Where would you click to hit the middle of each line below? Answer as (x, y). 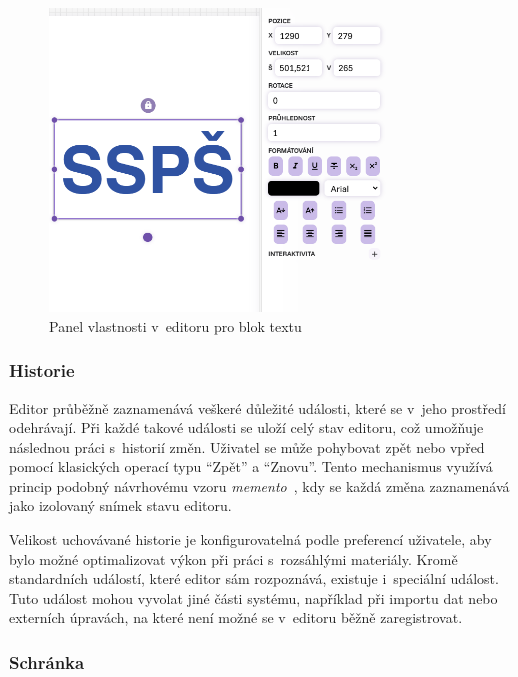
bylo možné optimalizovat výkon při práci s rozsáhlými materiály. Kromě (233, 558)
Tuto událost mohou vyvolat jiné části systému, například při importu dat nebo (253, 597)
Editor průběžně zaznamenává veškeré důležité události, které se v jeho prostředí (257, 407)
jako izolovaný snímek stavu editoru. (120, 505)
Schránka (47, 661)
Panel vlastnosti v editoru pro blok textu (175, 325)
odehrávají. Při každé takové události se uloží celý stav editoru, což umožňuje (246, 427)
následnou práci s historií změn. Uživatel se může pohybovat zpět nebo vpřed (247, 446)
